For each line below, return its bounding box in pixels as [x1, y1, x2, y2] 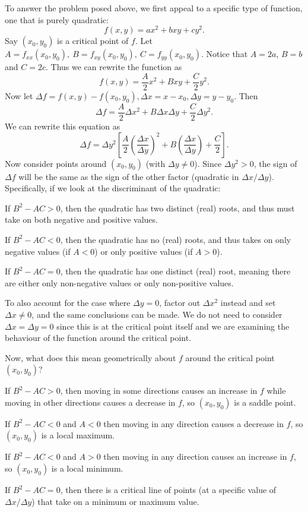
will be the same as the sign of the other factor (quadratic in [18, 170, 239, 182]
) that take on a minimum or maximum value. [31, 495, 199, 507]
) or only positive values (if [94, 245, 193, 257]
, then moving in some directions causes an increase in [60, 384, 258, 397]
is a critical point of [57, 34, 129, 47]
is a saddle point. [234, 396, 296, 408]
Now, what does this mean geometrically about [5, 351, 176, 364]
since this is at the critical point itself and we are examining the [56, 320, 290, 332]
